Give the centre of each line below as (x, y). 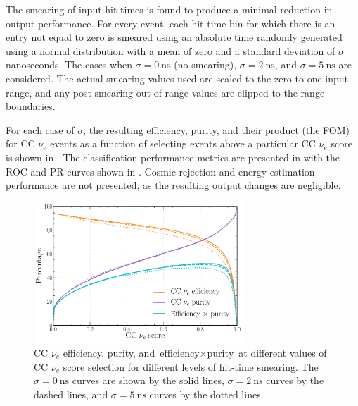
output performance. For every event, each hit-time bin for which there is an (171, 23)
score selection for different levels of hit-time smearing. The (191, 366)
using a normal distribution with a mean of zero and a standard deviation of (171, 50)
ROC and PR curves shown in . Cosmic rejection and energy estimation (160, 171)
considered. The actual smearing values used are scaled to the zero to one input (177, 78)
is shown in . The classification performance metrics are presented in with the (173, 157)
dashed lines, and (71, 394)
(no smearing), (205, 64)
